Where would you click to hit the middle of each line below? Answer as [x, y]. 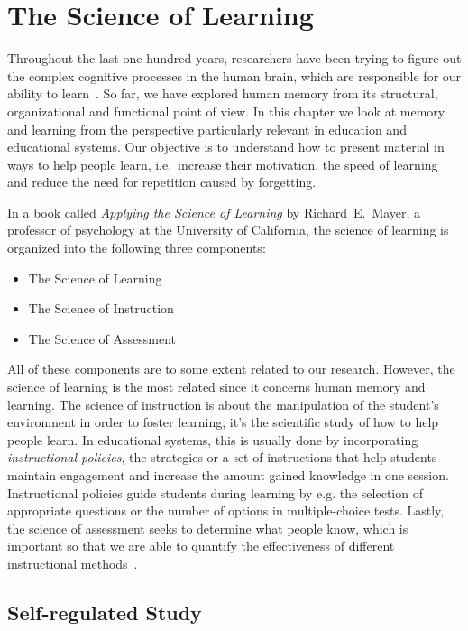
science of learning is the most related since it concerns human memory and [216, 387]
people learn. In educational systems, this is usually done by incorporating [213, 439]
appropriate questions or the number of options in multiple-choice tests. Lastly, [226, 510]
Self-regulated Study [105, 612]
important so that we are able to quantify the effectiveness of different [201, 546]
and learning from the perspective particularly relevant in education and [207, 129]
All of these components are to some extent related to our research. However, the [231, 369]
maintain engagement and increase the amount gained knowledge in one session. [228, 475]
